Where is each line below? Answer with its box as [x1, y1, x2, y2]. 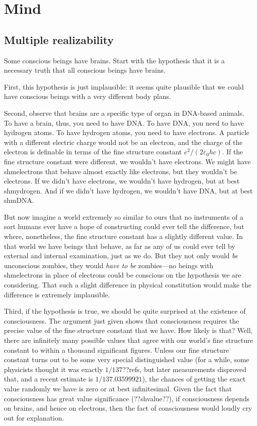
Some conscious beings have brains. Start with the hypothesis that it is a [4, 55, 225, 65]
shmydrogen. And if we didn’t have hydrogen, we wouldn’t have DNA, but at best [4, 185, 253, 195]
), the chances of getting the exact [142, 374, 246, 384]
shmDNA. [4, 195, 34, 205]
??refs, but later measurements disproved [122, 364, 247, 374]
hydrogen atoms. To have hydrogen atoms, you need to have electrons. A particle [4, 127, 250, 138]
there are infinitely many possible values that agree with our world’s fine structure [4, 335, 253, 345]
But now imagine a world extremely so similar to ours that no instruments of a [4, 211, 244, 222]
